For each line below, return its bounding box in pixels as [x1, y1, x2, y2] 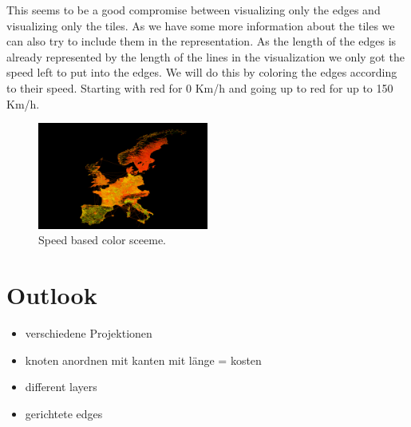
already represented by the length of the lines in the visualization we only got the [6, 48, 405, 65]
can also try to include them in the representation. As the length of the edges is [6, 33, 397, 49]
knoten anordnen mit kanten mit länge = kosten [25, 351, 262, 368]
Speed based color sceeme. [38, 231, 166, 248]
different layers [25, 378, 97, 395]
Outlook [6, 279, 97, 311]
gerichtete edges [25, 405, 103, 421]
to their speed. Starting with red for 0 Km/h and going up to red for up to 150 [6, 79, 393, 96]
